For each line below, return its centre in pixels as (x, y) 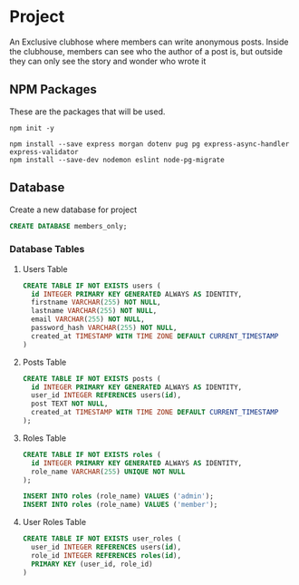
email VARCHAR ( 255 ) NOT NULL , (88, 319)
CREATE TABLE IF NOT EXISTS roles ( (92, 454)
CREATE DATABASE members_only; (68, 226)
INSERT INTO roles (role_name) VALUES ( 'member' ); (120, 505)
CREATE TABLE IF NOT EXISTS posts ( (92, 378)
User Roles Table (54, 522)
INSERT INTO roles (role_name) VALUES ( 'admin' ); (118, 496)
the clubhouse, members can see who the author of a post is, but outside (146, 51)
